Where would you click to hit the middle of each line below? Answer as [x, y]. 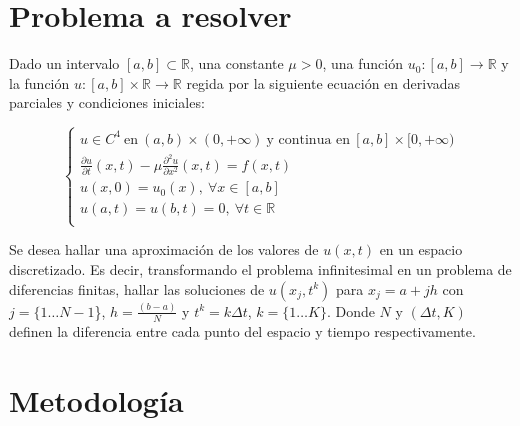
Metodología [96, 399]
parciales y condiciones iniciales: [107, 102]
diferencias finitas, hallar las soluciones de [137, 288]
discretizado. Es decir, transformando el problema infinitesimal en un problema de [260, 269]
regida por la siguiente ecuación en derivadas [323, 82]
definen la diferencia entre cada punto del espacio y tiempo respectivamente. [242, 330]
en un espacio [421, 249]
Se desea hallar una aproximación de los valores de [164, 249]
